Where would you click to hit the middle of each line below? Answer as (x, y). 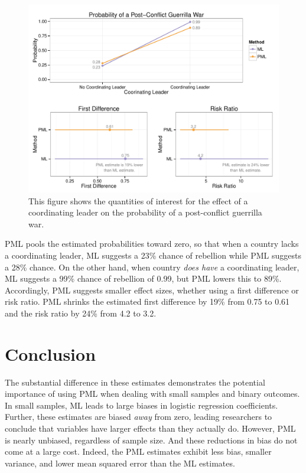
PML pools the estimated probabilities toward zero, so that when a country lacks (152, 244)
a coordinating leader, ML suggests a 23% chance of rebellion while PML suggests (153, 255)
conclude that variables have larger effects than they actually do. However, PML (150, 428)
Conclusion (51, 353)
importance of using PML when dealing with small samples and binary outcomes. (152, 394)
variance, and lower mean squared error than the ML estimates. (120, 463)
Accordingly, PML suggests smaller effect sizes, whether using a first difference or (152, 290)
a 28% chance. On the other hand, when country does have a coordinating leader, (152, 267)
